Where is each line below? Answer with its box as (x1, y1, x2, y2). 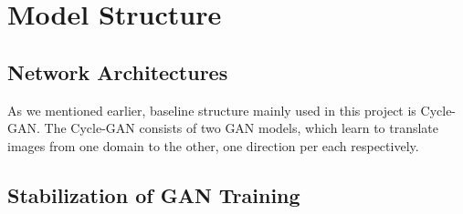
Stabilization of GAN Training (7, 180, 300, 209)
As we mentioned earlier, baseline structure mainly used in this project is (7, 100, 416, 119)
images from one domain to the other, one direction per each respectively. (7, 136, 419, 155)
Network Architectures (7, 57, 228, 86)
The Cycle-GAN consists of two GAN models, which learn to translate (44, 118, 439, 138)
